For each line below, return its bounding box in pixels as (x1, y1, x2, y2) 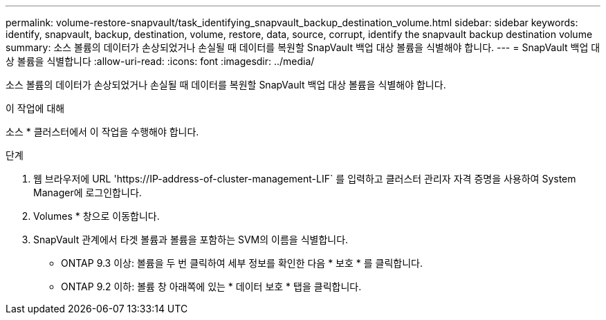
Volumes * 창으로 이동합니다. (33, 210, 160, 222)
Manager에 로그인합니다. (33, 187, 142, 198)
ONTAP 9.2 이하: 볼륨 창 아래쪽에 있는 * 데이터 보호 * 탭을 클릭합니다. (61, 281, 362, 292)
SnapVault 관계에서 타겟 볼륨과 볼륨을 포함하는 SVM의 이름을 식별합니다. (33, 234, 349, 245)
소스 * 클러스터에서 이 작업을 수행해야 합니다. (6, 126, 199, 138)
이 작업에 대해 (6, 102, 65, 114)
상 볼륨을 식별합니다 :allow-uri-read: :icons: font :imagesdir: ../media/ (6, 55, 315, 67)
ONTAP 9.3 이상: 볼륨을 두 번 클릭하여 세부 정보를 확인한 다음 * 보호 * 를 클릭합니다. (61, 257, 423, 269)
